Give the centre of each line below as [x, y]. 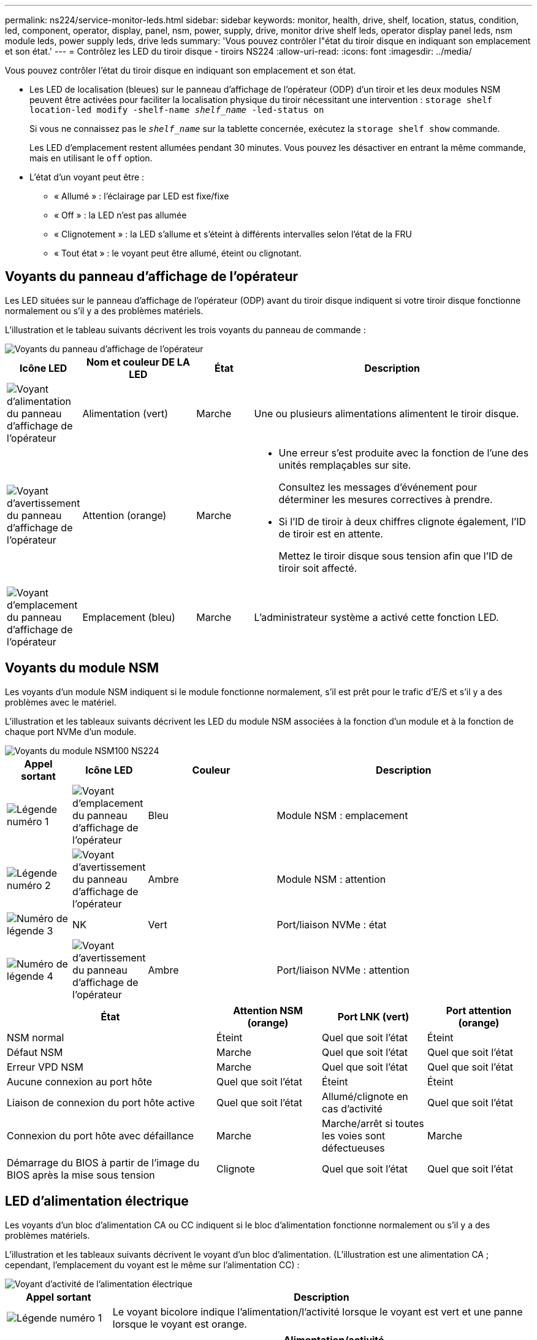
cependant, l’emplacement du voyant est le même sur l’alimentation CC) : [152, 1265]
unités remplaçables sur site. [345, 465]
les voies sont [354, 1135]
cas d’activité [352, 1108]
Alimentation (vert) [125, 413]
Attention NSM [268, 1010]
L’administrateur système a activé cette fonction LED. [376, 617]
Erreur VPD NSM [45, 1067]
